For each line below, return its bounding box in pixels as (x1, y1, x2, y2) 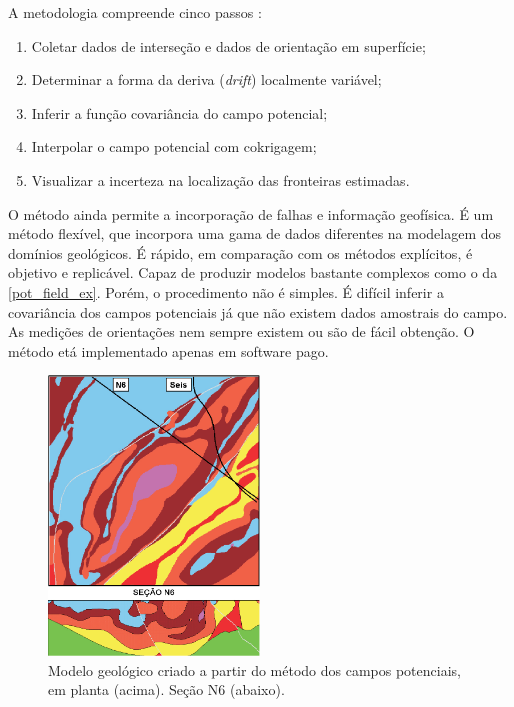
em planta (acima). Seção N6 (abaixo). (48, 679, 285, 700)
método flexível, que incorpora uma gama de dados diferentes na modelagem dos (8, 223, 502, 244)
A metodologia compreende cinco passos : (8, 2, 262, 22)
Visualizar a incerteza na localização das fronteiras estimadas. (31, 169, 410, 190)
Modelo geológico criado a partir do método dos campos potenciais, (48, 659, 461, 680)
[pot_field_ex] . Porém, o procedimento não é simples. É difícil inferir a (8, 281, 444, 302)
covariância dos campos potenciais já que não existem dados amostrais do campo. (8, 301, 508, 322)
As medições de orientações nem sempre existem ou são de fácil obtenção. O (8, 321, 475, 342)
